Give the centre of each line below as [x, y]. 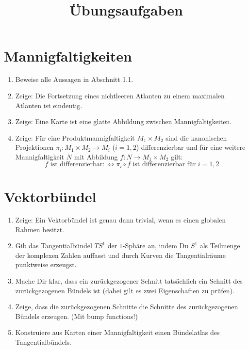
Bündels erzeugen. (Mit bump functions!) [76, 316]
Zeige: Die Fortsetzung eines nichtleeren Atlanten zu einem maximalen [120, 95]
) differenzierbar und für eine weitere [191, 147]
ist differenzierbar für [164, 165]
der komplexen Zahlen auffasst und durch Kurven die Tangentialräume [120, 255]
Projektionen [34, 147]
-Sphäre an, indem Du [156, 246]
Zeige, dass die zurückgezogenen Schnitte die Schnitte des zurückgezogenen [127, 307]
